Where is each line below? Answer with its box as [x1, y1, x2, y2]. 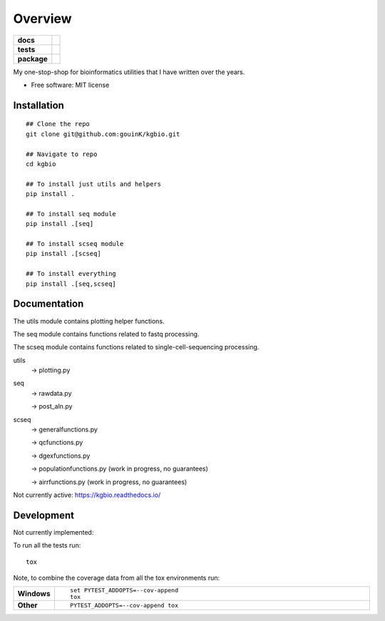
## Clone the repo [26, 120, 91, 128]
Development [13, 509, 75, 521]
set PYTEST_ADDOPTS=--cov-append [70, 587, 178, 595]
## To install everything [26, 270, 117, 278]
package [17, 53, 48, 63]
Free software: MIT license [31, 81, 110, 89]
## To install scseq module [26, 240, 124, 248]
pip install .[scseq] [26, 250, 101, 258]
